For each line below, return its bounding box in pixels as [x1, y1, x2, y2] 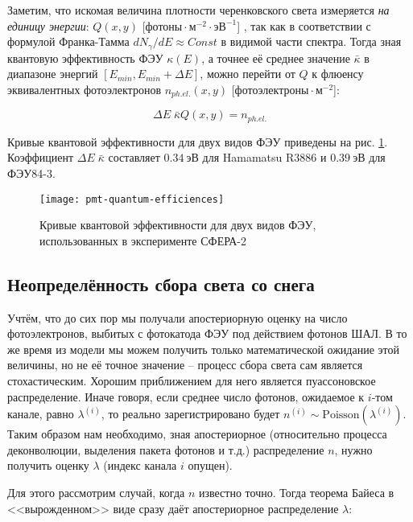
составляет [108, 149, 160, 166]
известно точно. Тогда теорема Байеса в [198, 483, 394, 500]
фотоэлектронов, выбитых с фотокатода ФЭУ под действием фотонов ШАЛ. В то [7, 325, 407, 342]
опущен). [188, 457, 233, 474]
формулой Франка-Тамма [7, 33, 130, 50]
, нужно [334, 441, 373, 458]
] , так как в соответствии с [237, 17, 371, 34]
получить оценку [7, 457, 89, 474]
